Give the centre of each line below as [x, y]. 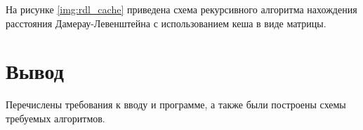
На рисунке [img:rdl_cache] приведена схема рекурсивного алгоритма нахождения [181, 9]
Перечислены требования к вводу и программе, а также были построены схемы [176, 104]
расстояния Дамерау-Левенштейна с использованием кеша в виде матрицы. [166, 23]
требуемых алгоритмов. [55, 118]
